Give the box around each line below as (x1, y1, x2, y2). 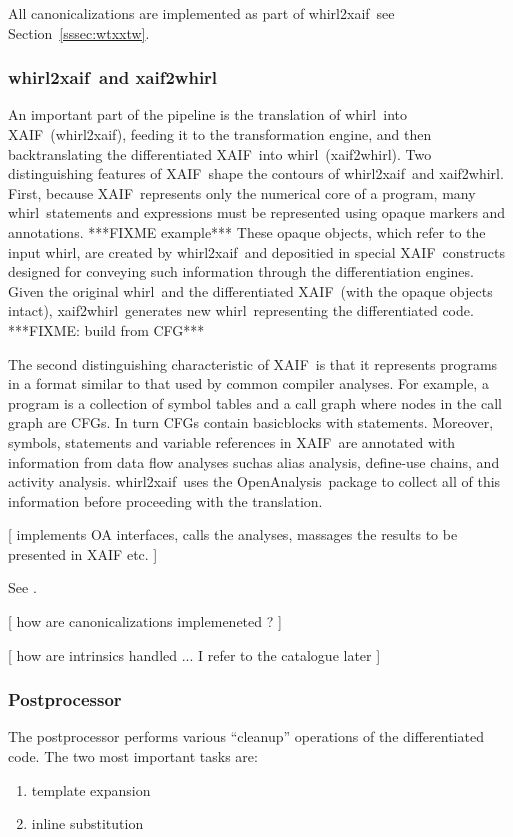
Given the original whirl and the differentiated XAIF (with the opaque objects (8, 280, 493, 301)
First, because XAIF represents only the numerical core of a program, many (8, 182, 476, 203)
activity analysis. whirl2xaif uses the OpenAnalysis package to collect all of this (8, 471, 501, 492)
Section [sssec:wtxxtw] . (8, 22, 150, 43)
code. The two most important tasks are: (8, 746, 258, 767)
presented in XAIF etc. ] (8, 543, 158, 564)
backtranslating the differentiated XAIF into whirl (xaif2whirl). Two (8, 143, 432, 164)
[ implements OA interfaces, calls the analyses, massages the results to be (8, 524, 458, 545)
